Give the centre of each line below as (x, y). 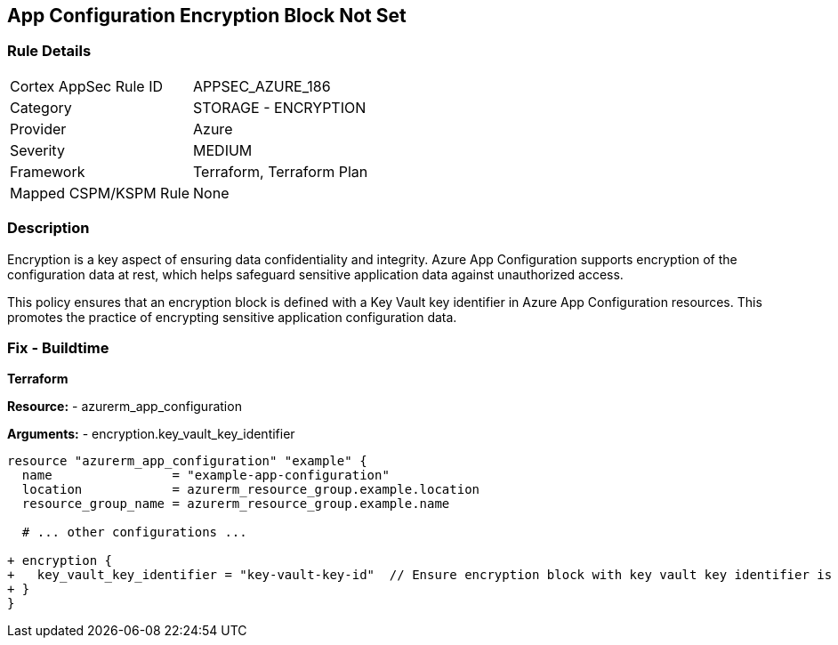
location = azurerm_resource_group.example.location (251, 490)
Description (48, 228)
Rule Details (49, 51)
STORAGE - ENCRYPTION (280, 107)
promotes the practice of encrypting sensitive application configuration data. (232, 317)
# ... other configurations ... (134, 532)
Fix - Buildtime (58, 347)
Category (41, 107)
